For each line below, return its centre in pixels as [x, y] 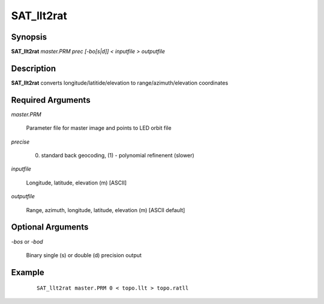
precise [20, 142]
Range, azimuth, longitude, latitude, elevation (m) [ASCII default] [106, 210]
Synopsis [29, 37]
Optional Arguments [50, 227]
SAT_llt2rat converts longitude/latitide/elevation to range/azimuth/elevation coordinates [120, 83]
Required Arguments [51, 100]
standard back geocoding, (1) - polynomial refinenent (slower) [118, 156]
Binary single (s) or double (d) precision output [84, 255]
